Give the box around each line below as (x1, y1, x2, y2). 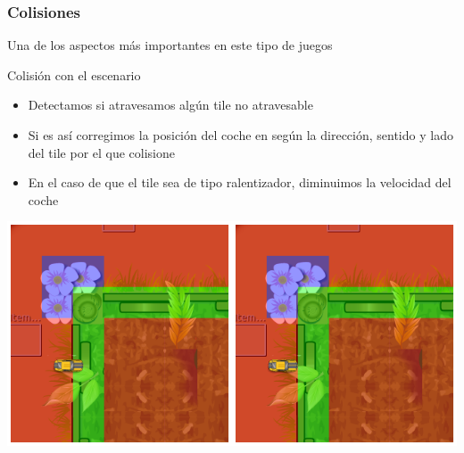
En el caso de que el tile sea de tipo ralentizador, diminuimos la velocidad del (28, 173, 452, 192)
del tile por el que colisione (28, 143, 176, 161)
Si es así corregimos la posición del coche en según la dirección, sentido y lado (28, 126, 453, 144)
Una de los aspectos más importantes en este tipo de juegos (7, 36, 333, 54)
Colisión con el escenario (7, 65, 141, 84)
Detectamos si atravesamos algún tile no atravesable (28, 95, 313, 114)
